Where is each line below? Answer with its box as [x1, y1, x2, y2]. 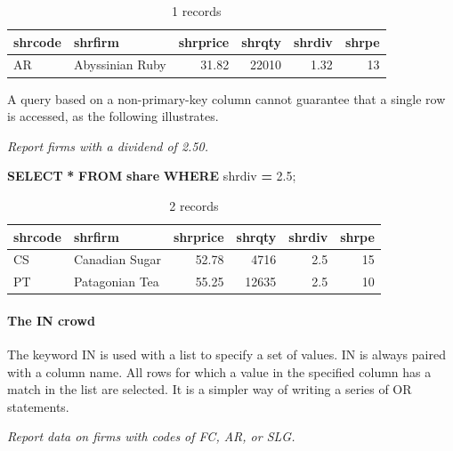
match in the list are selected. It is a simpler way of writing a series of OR [7, 380, 412, 399]
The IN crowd [7, 310, 95, 329]
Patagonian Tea [73, 272, 159, 291]
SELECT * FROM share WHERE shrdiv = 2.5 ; [7, 166, 296, 185]
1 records [172, 2, 222, 20]
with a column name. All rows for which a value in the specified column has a [7, 362, 432, 381]
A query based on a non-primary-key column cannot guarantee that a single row [7, 89, 446, 108]
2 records [169, 196, 219, 214]
